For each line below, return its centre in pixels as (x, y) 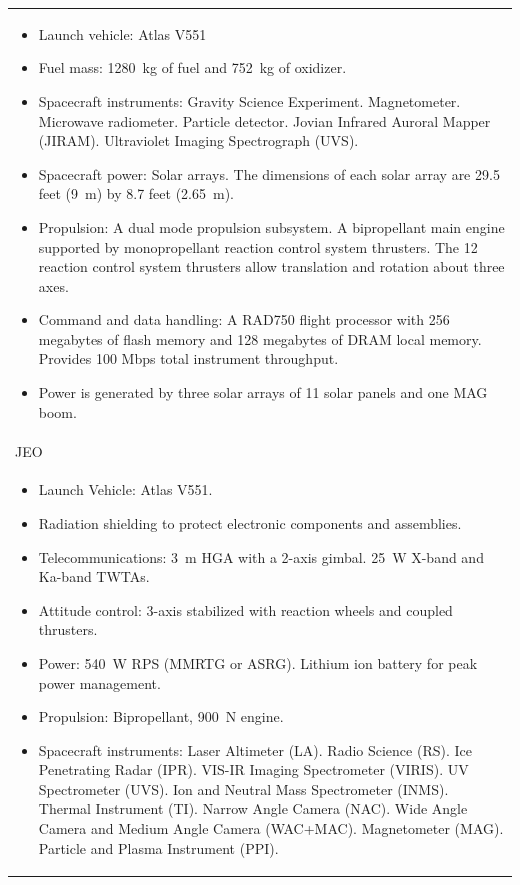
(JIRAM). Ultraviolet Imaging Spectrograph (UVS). (198, 140)
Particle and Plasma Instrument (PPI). (158, 847)
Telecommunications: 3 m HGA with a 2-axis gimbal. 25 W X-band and (261, 556)
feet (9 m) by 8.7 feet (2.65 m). (136, 193)
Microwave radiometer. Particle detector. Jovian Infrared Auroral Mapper (264, 120)
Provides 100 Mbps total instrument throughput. (188, 358)
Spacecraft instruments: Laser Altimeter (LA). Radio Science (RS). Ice (255, 749)
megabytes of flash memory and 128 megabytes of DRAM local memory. (260, 338)
